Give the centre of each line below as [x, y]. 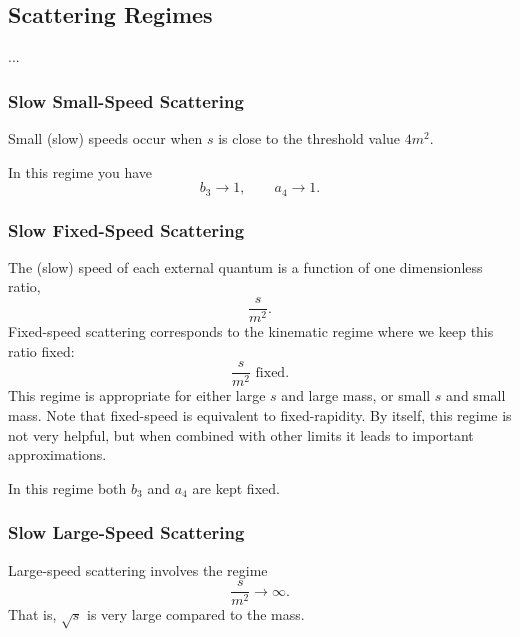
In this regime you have [80, 171]
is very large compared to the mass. [195, 614]
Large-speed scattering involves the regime [138, 569]
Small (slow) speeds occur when [105, 138]
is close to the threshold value [309, 138]
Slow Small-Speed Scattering [126, 100]
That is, [32, 614]
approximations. [57, 454]
